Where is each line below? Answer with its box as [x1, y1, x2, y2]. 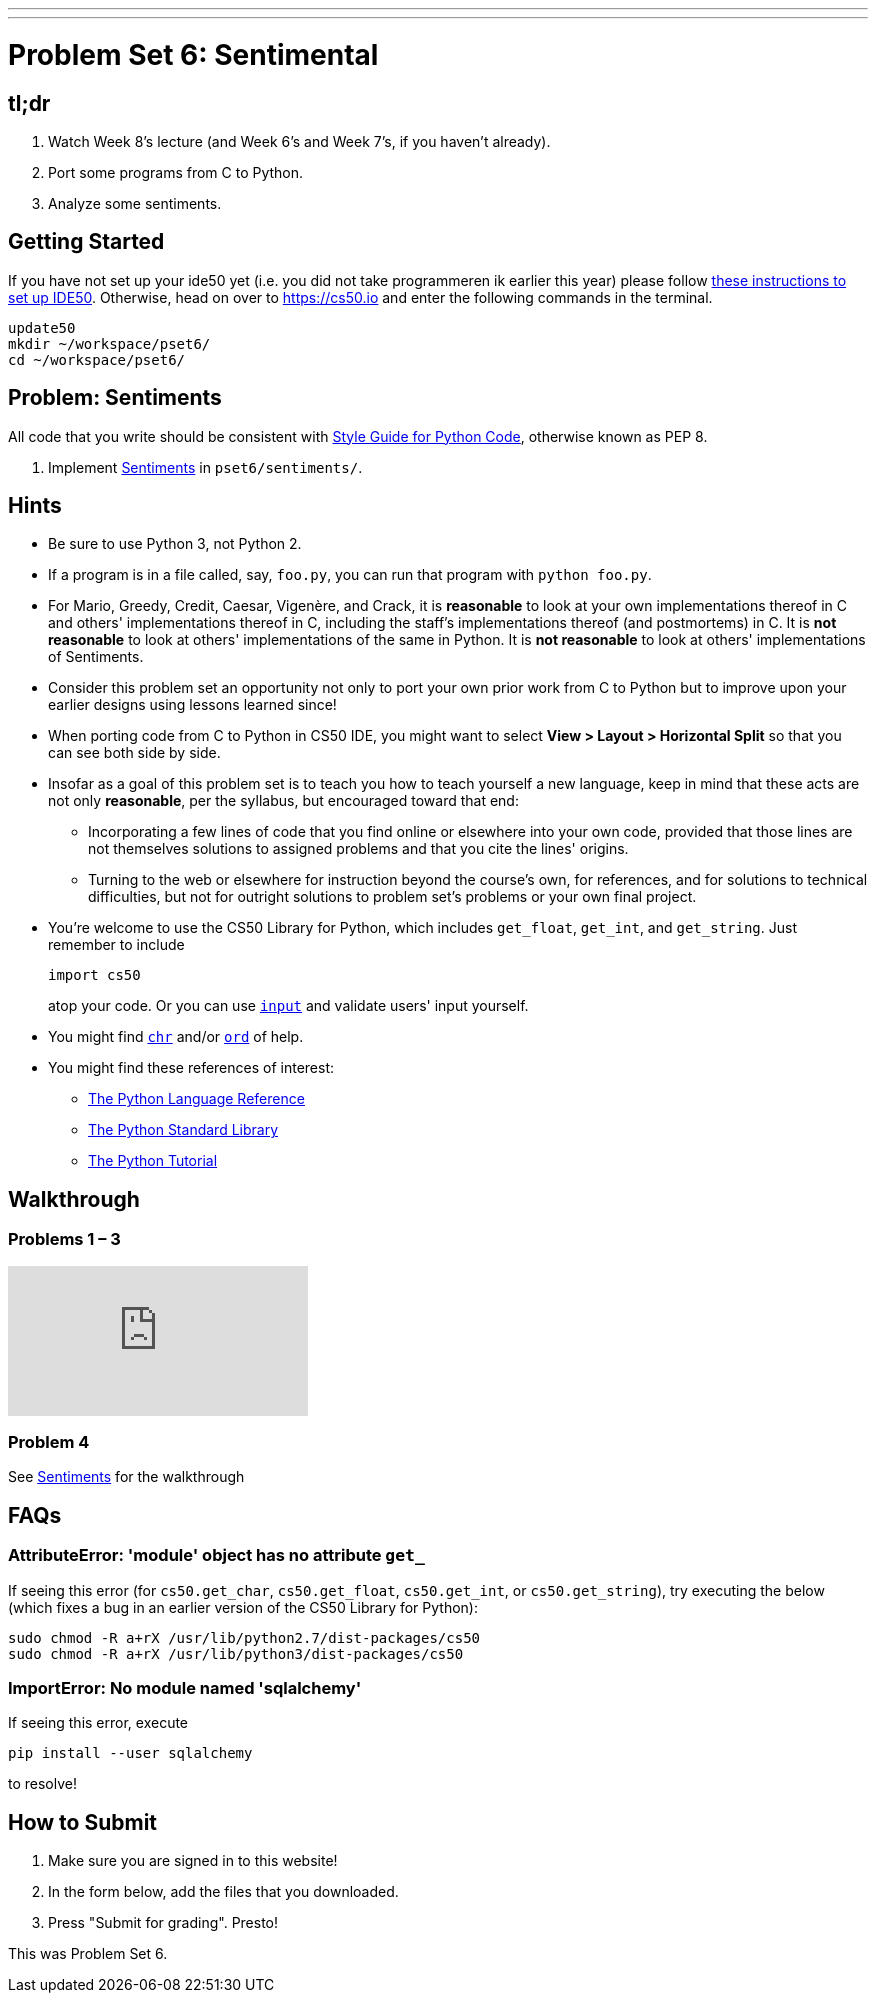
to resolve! [8, 1775, 78, 1793]
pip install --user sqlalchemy [8, 1745, 253, 1762]
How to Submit [8, 1809, 158, 1835]
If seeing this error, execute [8, 1714, 189, 1732]
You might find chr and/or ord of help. [48, 1028, 304, 1046]
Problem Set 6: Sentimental [8, 37, 379, 72]
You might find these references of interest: [48, 1059, 335, 1077]
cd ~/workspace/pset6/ [8, 351, 186, 368]
